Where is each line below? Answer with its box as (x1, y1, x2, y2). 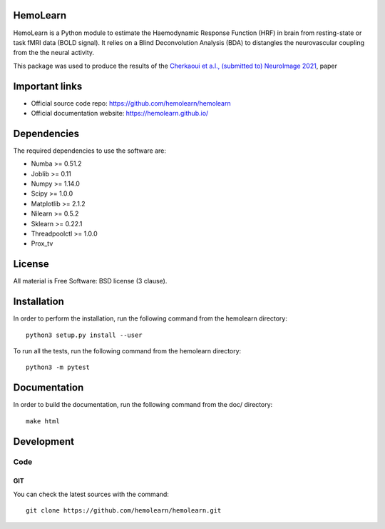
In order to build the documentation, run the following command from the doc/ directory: (13, 400, 273, 409)
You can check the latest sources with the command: (13, 490, 169, 498)
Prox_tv (31, 239, 53, 248)
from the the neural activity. (13, 49, 95, 57)
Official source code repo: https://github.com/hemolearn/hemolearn (31, 99, 231, 107)
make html (26, 417, 60, 425)
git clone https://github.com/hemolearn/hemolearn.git (26, 507, 222, 515)
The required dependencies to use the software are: (13, 146, 167, 155)
